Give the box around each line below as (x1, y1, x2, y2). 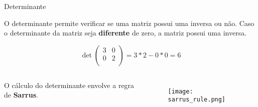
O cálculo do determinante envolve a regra (4, 79, 135, 90)
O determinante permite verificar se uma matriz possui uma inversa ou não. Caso (4, 17, 254, 28)
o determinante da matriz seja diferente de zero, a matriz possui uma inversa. (4, 27, 247, 38)
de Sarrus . (4, 89, 38, 100)
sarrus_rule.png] (168, 96, 226, 103)
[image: (168, 87, 193, 95)
